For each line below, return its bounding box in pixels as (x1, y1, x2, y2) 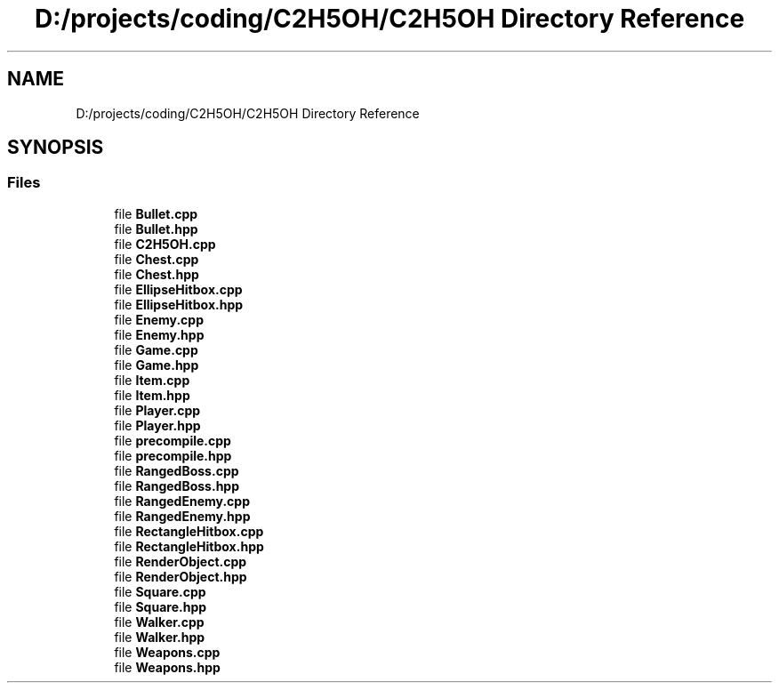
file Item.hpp (114, 387, 190, 403)
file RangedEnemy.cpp (114, 493, 250, 509)
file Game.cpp (114, 341, 198, 357)
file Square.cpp (114, 583, 206, 599)
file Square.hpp (114, 598, 207, 614)
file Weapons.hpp (114, 659, 221, 675)
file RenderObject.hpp (114, 568, 247, 584)
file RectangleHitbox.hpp (114, 538, 264, 554)
